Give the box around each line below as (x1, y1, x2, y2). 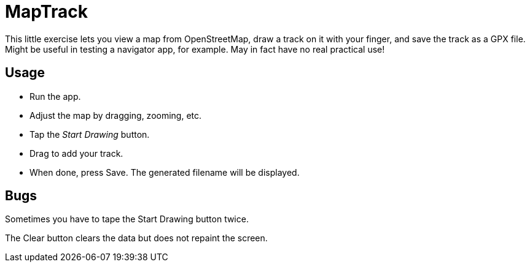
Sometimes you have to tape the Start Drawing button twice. (5, 214, 249, 225)
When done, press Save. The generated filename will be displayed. (29, 167, 300, 178)
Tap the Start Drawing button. (29, 129, 150, 140)
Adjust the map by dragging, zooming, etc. (29, 110, 202, 121)
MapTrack (5, 1, 88, 22)
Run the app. (29, 91, 81, 102)
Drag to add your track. (29, 148, 123, 159)
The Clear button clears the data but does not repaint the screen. (5, 233, 268, 244)
